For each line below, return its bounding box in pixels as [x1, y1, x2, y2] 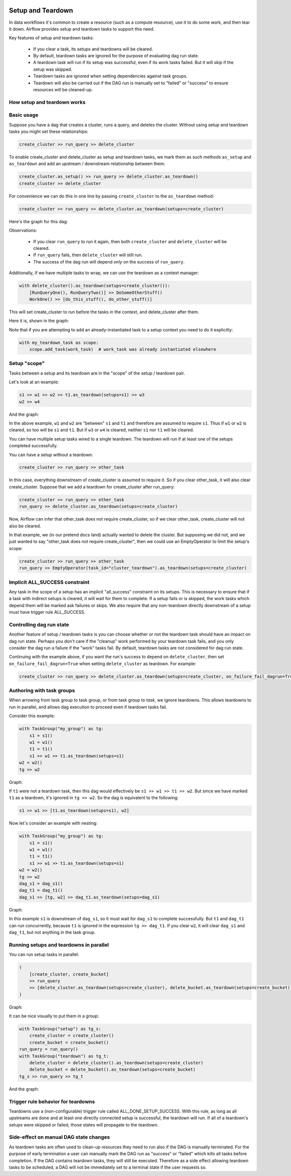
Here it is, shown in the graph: [9, 318, 69, 324]
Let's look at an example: [9, 379, 59, 385]
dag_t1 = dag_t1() [19, 888, 63, 893]
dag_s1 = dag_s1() [19, 881, 63, 886]
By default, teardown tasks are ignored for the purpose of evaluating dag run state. [33, 53, 199, 59]
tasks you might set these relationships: [9, 129, 88, 134]
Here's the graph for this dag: [9, 218, 68, 224]
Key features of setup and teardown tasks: [9, 35, 94, 41]
